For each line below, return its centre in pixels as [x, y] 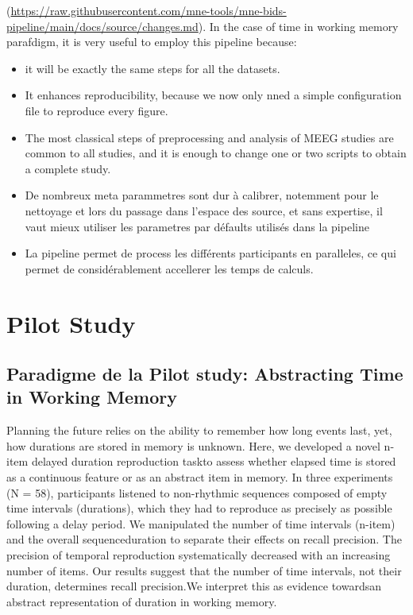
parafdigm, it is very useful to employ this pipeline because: [152, 42]
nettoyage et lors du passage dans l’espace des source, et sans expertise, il [204, 210]
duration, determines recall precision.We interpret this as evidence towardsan [194, 586]
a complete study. [68, 168]
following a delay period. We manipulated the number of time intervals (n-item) [201, 523]
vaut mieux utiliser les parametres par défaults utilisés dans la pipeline [197, 226]
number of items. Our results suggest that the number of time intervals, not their [204, 570]
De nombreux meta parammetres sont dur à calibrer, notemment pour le [202, 195]
